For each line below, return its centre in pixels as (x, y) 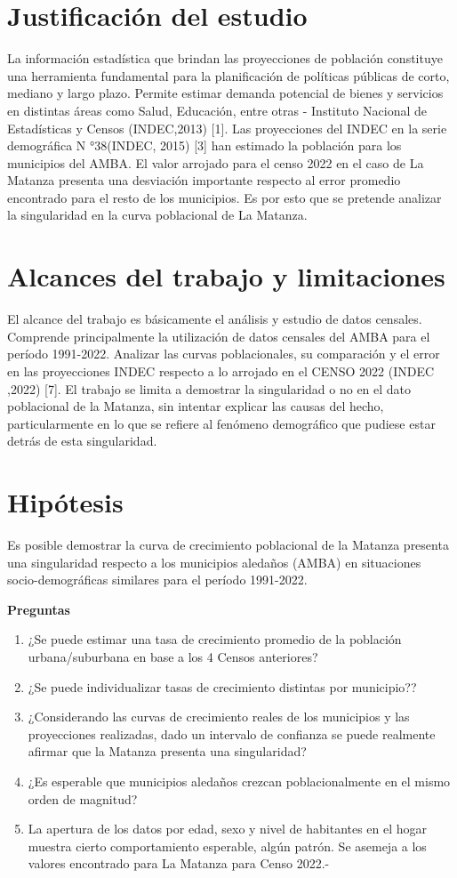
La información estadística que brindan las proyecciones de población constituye (225, 58)
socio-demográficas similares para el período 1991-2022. (157, 580)
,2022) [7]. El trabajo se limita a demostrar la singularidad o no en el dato (209, 388)
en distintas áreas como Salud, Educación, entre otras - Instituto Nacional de (217, 110)
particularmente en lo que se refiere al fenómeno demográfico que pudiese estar (221, 423)
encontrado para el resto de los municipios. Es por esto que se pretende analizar (224, 197)
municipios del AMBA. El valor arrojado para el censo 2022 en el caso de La (216, 162)
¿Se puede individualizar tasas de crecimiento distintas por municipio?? (222, 686)
